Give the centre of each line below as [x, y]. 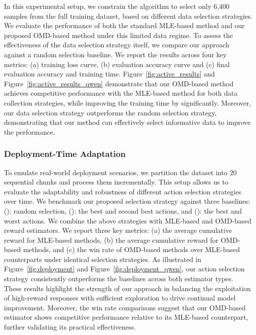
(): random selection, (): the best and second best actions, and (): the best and [123, 210]
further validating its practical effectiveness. [70, 327]
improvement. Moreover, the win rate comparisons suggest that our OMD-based [125, 307]
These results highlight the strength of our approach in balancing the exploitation [128, 288]
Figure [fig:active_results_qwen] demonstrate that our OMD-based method [119, 83]
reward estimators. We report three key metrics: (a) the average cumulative [118, 230]
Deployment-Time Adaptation [65, 154]
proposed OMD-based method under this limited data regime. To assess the [119, 35]
